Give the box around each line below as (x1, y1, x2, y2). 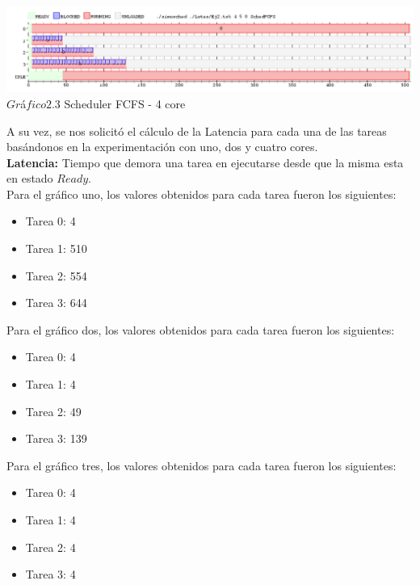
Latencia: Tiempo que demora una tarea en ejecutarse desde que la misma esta (6, 154, 404, 170)
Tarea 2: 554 (25, 267, 87, 284)
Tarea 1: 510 (25, 240, 87, 257)
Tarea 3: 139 (25, 430, 87, 447)
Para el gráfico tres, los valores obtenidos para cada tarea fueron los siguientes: (6, 457, 397, 473)
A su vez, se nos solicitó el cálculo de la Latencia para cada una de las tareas (6, 122, 387, 139)
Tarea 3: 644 (25, 294, 87, 311)
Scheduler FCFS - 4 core (64, 95, 186, 112)
